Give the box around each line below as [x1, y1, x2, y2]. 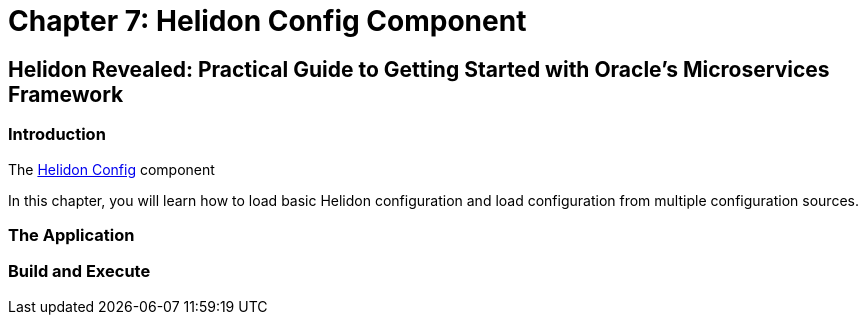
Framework [8, 81, 124, 107]
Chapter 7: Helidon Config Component [8, 4, 527, 38]
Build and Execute [8, 261, 151, 282]
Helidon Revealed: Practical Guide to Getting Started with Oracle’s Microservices [8, 56, 830, 82]
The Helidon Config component [8, 160, 215, 178]
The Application [8, 224, 135, 245]
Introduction [8, 124, 106, 145]
